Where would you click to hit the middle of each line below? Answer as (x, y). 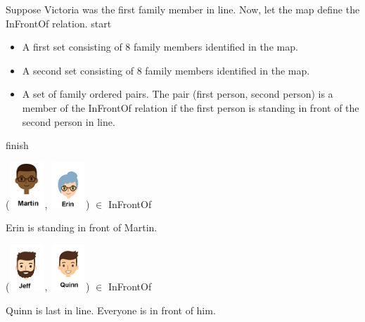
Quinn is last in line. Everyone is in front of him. (111, 310)
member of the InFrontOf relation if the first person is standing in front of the (191, 107)
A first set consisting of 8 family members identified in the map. (160, 47)
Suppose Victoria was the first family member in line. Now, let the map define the (183, 9)
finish (17, 145)
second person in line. (69, 121)
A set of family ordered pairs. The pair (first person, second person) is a (178, 94)
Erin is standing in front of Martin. (82, 227)
